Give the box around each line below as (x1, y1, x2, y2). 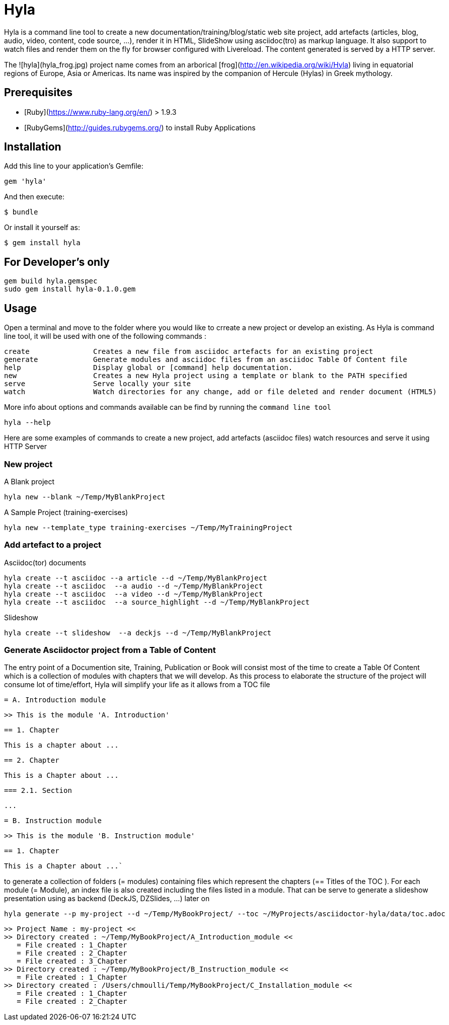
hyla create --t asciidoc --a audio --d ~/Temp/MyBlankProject (4, 581, 263, 590)
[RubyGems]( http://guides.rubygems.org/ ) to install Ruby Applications (24, 123, 256, 132)
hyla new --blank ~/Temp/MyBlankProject (4, 492, 166, 501)
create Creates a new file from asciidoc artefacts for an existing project (4, 347, 373, 356)
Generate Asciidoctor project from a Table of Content (4, 645, 216, 655)
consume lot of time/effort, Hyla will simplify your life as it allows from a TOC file (4, 680, 270, 689)
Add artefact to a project (4, 540, 102, 550)
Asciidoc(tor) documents (4, 558, 86, 567)
